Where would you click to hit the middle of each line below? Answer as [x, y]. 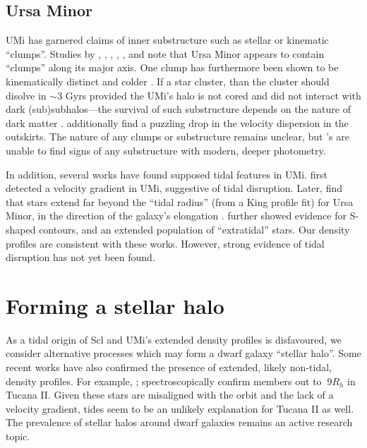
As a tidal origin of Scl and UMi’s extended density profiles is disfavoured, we [174, 339]
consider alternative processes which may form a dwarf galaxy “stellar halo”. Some [183, 353]
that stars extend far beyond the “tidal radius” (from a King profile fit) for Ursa [180, 201]
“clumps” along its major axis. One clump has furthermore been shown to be [172, 67]
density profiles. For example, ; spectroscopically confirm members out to [164, 381]
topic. [18, 436]
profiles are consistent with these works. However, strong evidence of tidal [165, 243]
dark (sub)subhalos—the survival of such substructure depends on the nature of [178, 109]
